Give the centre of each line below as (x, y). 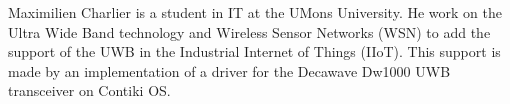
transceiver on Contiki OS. (89, 90)
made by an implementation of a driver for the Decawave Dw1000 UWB (229, 70)
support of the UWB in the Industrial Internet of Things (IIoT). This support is (254, 51)
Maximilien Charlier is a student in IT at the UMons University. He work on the (255, 12)
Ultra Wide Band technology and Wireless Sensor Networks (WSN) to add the (249, 31)
